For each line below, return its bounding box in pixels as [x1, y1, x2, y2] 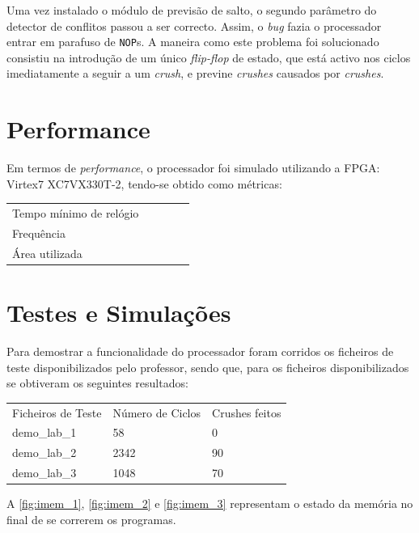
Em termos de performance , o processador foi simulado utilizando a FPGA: [6, 159, 380, 176]
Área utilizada [12, 244, 83, 261]
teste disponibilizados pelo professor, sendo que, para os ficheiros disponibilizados [6, 358, 409, 375]
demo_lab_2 [12, 444, 77, 461]
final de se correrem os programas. [6, 510, 176, 527]
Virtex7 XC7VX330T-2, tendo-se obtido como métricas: [6, 175, 282, 192]
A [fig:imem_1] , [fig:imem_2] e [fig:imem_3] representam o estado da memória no [6, 495, 413, 512]
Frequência [12, 224, 66, 241]
